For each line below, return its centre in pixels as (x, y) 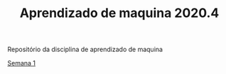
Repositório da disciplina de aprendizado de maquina (85, 49)
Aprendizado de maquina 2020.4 (119, 13)
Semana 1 (22, 63)
